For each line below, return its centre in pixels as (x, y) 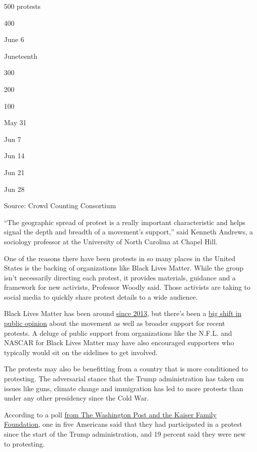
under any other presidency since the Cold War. (77, 398)
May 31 (15, 122)
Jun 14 (14, 156)
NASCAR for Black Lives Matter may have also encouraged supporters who (119, 342)
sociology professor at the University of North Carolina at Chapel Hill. (111, 241)
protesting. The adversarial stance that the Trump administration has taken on (124, 379)
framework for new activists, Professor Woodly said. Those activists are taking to (127, 287)
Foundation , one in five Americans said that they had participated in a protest (123, 424)
